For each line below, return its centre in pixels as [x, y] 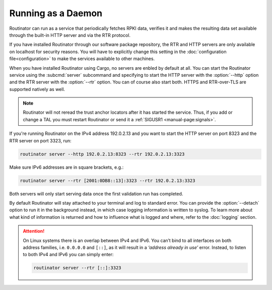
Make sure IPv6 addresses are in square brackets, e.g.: [66, 167]
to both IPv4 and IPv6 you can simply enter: [68, 255]
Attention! [34, 231]
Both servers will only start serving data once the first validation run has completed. [96, 194]
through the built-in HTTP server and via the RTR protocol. [70, 35]
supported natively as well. [37, 89]
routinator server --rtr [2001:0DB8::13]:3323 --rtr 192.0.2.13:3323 [108, 180]
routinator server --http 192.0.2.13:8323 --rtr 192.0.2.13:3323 [102, 154]
